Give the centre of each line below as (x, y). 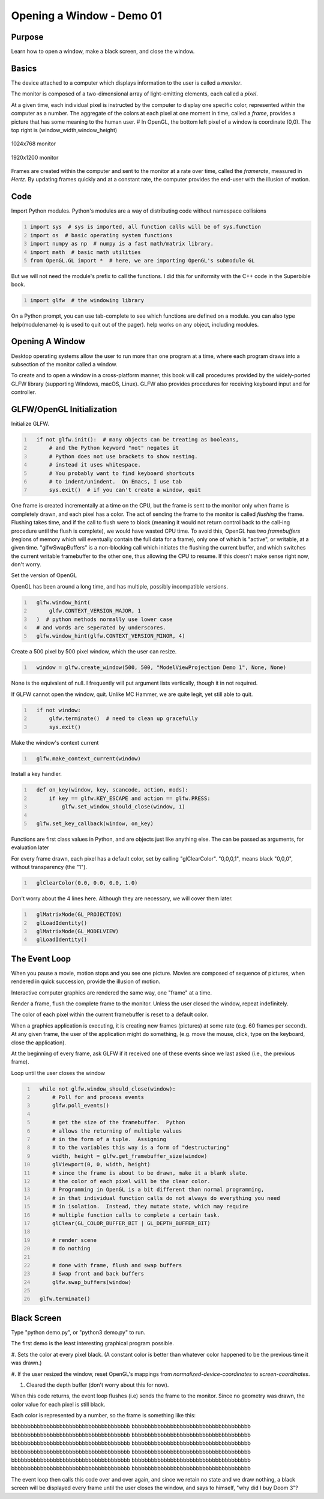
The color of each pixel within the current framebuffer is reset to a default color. (109, 1014)
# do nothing (71, 1249)
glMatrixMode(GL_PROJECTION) (79, 915)
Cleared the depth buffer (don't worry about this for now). (97, 1385)
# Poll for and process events (98, 1097)
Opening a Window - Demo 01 (86, 16)
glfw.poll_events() (81, 1106)
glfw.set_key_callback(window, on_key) (95, 824)
